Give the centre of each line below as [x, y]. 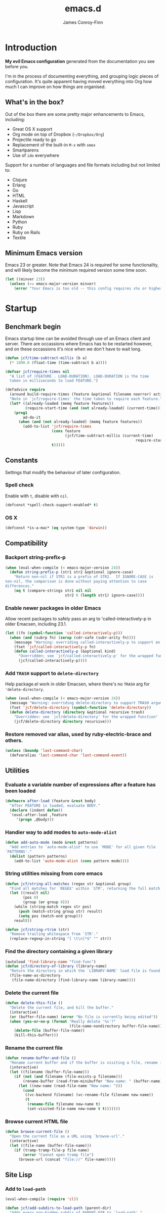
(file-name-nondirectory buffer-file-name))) [117, 1026]
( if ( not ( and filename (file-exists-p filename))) [68, 1076]
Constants [21, 461]
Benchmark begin [33, 326]
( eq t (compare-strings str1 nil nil [53, 590]
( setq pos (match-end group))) [50, 916]
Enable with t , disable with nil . [37, 496]
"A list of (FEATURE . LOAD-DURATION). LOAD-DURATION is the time [79, 376]
